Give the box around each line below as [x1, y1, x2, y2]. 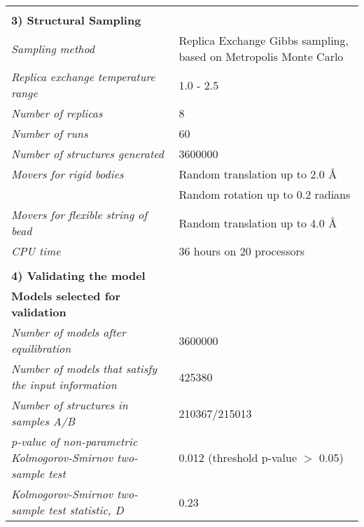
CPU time [11, 243, 61, 259]
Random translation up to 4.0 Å [178, 214, 337, 231]
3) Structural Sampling [11, 12, 141, 28]
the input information [11, 377, 117, 393]
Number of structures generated [11, 146, 164, 162]
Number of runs [11, 125, 88, 141]
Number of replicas [11, 105, 103, 121]
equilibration [11, 340, 71, 356]
